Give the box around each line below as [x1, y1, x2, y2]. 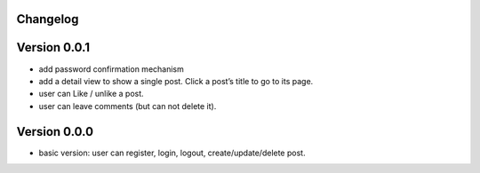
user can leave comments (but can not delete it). [38, 100, 217, 111]
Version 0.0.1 [16, 40, 91, 55]
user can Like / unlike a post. [38, 89, 144, 99]
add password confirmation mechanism [38, 63, 184, 75]
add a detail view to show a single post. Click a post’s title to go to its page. [38, 75, 314, 86]
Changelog [16, 12, 79, 27]
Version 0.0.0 [16, 124, 93, 139]
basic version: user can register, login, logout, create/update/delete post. [38, 147, 306, 158]
